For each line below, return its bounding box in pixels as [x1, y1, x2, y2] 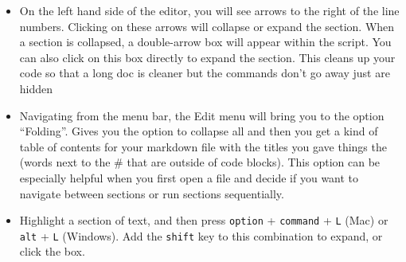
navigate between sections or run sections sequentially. [19, 185, 284, 201]
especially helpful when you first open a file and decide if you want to [19, 169, 359, 186]
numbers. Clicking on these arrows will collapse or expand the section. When [19, 18, 395, 34]
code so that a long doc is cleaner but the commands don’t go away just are [19, 65, 390, 81]
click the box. [19, 243, 85, 260]
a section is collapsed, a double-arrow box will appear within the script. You [19, 33, 392, 50]
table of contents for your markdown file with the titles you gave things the [19, 138, 387, 154]
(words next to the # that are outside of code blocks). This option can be [19, 154, 381, 170]
